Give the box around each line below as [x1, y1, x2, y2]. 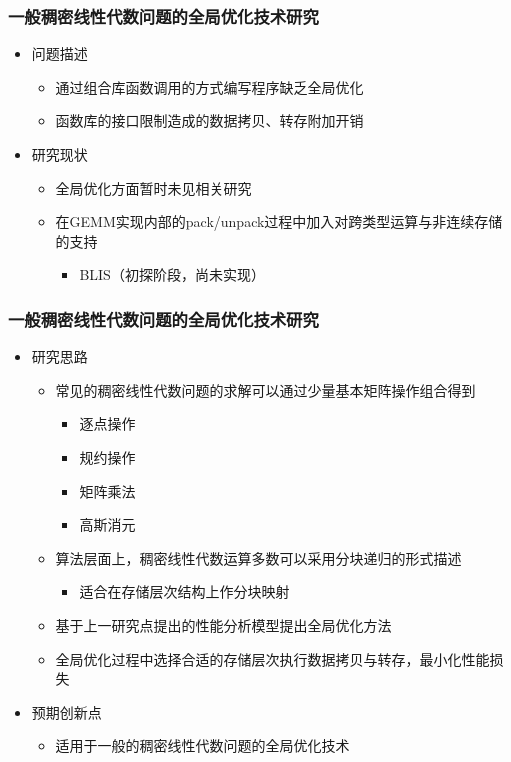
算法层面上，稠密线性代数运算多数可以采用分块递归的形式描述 [55, 547, 462, 568]
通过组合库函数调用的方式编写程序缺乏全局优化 [55, 76, 364, 97]
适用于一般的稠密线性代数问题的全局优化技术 [55, 735, 350, 756]
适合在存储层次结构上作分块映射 [79, 581, 290, 602]
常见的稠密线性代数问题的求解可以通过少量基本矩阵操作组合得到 [55, 379, 476, 400]
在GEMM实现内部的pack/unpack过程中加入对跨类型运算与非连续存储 [55, 211, 503, 232]
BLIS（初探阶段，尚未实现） [79, 264, 265, 285]
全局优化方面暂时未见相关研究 [55, 177, 252, 198]
